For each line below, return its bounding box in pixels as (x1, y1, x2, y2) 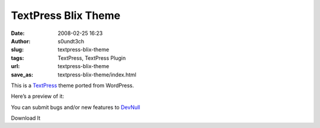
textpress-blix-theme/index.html (57, 71, 136, 78)
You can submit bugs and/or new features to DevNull (11, 104, 140, 111)
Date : (11, 30, 25, 37)
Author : (11, 37, 31, 44)
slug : (11, 46, 24, 53)
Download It (11, 114, 41, 121)
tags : (11, 54, 24, 62)
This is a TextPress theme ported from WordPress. (11, 82, 135, 89)
